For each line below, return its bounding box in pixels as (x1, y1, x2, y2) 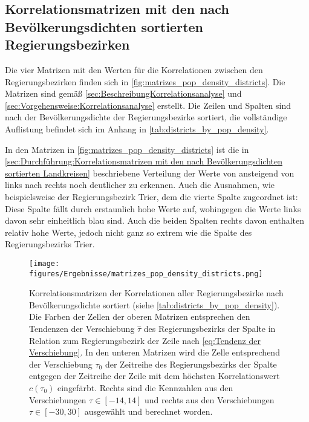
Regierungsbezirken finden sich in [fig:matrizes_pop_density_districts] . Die (5, 75, 285, 88)
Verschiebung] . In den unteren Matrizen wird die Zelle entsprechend (29, 346, 280, 359)
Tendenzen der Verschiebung (29, 322, 135, 334)
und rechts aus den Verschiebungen (144, 393, 275, 406)
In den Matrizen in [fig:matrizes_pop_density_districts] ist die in (5, 143, 249, 155)
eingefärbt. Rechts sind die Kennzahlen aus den (57, 381, 233, 394)
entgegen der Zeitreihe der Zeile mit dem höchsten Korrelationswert (29, 369, 280, 382)
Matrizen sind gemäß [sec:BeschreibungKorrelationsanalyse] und (5, 87, 242, 100)
